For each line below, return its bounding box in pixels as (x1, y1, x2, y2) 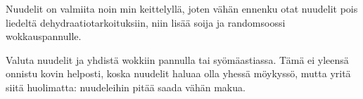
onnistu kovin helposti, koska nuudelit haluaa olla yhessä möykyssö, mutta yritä (6, 66, 351, 81)
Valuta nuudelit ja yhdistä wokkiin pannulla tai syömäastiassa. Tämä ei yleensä (6, 52, 349, 67)
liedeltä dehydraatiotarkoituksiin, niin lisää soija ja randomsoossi (6, 15, 286, 29)
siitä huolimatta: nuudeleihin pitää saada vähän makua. (6, 79, 246, 94)
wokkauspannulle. (6, 29, 82, 44)
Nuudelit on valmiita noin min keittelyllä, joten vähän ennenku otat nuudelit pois (6, 1, 358, 15)
